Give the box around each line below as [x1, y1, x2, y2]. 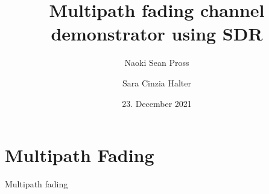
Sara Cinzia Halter [122, 76, 192, 89]
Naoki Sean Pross [124, 56, 189, 69]
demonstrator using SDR [51, 21, 263, 46]
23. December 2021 [122, 97, 192, 109]
